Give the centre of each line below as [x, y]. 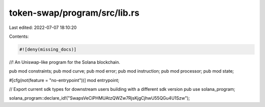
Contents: [19, 36]
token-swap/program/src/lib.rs [74, 13]
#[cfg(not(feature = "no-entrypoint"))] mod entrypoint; [64, 80]
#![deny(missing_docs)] [48, 49]
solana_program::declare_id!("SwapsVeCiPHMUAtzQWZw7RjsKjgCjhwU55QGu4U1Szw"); [99, 98]
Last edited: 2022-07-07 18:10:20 [43, 27]
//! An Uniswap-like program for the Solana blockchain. [65, 62]
